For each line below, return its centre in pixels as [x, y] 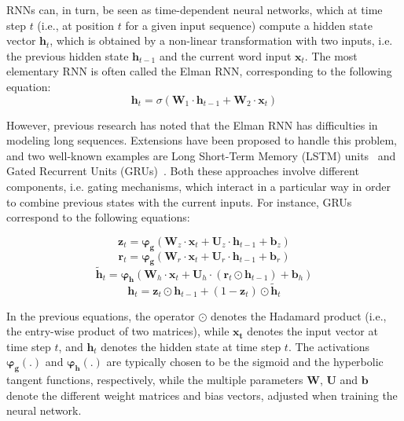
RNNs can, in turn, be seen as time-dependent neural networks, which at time [195, 9]
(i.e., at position [76, 25]
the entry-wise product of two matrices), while [118, 331]
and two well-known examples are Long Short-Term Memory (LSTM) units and [201, 155]
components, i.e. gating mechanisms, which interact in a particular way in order [198, 186]
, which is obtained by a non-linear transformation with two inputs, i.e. [221, 40]
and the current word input [225, 55]
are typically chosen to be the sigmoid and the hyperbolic [245, 362]
